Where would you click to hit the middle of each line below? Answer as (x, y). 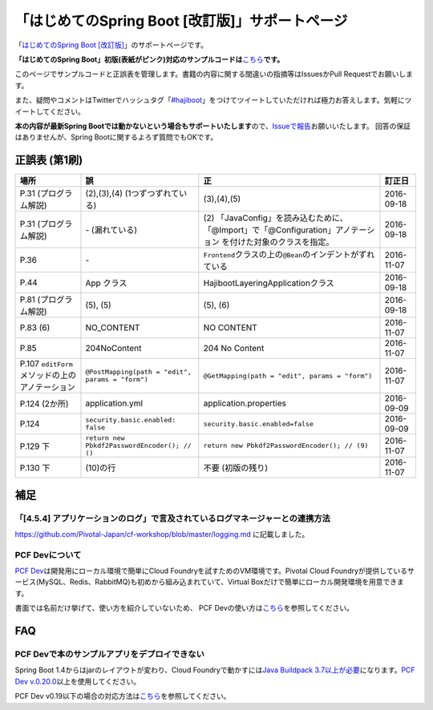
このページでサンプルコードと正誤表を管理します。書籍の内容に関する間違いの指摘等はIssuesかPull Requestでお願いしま (214, 74)
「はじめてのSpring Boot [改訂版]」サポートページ (181, 21)
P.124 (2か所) (44, 404)
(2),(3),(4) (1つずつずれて (132, 194)
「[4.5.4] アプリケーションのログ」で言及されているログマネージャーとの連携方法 (172, 518)
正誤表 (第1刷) (49, 160)
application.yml (114, 403)
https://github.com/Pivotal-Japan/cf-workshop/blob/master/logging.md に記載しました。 (162, 534)
